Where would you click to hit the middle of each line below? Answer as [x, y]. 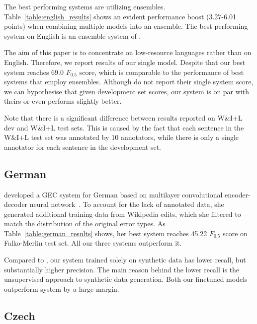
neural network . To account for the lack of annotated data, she [127, 204]
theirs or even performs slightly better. [63, 101]
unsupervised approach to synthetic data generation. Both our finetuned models [126, 279]
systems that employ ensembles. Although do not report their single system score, [129, 82]
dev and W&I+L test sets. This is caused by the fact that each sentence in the [124, 127]
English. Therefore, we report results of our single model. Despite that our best [125, 62]
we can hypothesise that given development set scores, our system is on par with [127, 91]
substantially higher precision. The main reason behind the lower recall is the [122, 269]
